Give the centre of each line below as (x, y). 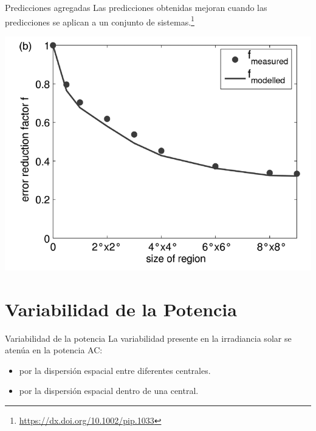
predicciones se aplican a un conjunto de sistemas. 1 (100, 21)
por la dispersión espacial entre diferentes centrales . (115, 370)
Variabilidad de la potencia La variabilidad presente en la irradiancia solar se (148, 338)
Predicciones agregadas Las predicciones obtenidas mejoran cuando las (136, 7)
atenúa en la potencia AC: (54, 350)
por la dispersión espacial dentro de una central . (109, 391)
